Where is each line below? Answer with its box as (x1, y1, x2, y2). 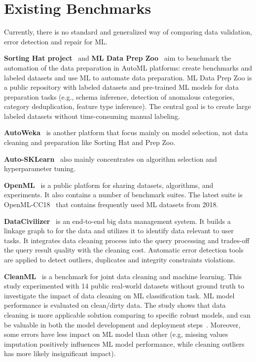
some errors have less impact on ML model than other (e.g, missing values (4, 329, 228, 339)
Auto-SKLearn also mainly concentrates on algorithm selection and (4, 153, 217, 164)
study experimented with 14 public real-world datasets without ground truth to (4, 281, 244, 291)
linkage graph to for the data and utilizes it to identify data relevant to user (4, 225, 234, 236)
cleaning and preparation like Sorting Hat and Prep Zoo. (4, 137, 176, 147)
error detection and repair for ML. (4, 36, 108, 46)
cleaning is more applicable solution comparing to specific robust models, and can (4, 309, 251, 320)
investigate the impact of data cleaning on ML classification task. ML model (4, 290, 235, 300)
